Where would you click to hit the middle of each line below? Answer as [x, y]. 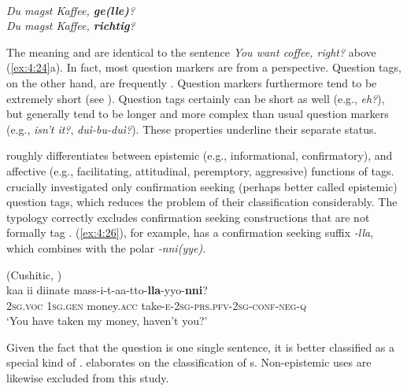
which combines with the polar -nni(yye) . [106, 247]
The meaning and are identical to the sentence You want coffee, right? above [191, 52]
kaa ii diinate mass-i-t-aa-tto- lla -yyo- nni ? [107, 290]
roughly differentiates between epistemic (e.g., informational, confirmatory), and [200, 155]
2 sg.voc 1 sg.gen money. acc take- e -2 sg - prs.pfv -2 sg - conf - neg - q [156, 305]
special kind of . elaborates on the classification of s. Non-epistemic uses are [189, 362]
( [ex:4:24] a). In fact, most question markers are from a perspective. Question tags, [204, 67]
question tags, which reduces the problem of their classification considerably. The [202, 202]
